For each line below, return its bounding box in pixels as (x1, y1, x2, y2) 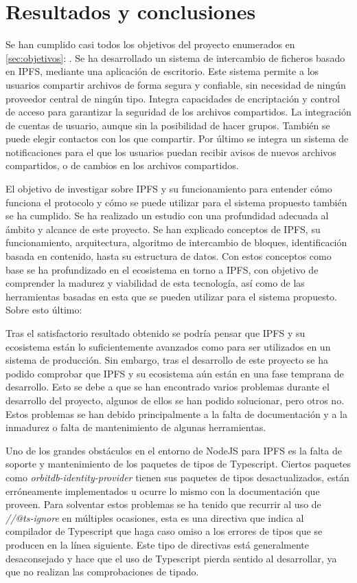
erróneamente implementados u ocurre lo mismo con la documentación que (5, 483, 320, 498)
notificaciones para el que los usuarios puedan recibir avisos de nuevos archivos (5, 144, 336, 159)
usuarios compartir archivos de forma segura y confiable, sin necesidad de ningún (5, 77, 346, 91)
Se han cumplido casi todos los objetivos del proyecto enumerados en (5, 37, 295, 52)
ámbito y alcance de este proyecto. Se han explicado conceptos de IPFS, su (5, 221, 321, 236)
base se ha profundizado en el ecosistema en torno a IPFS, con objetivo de (5, 262, 319, 276)
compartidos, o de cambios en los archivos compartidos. (5, 158, 239, 173)
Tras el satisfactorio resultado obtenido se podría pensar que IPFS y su (5, 326, 306, 340)
